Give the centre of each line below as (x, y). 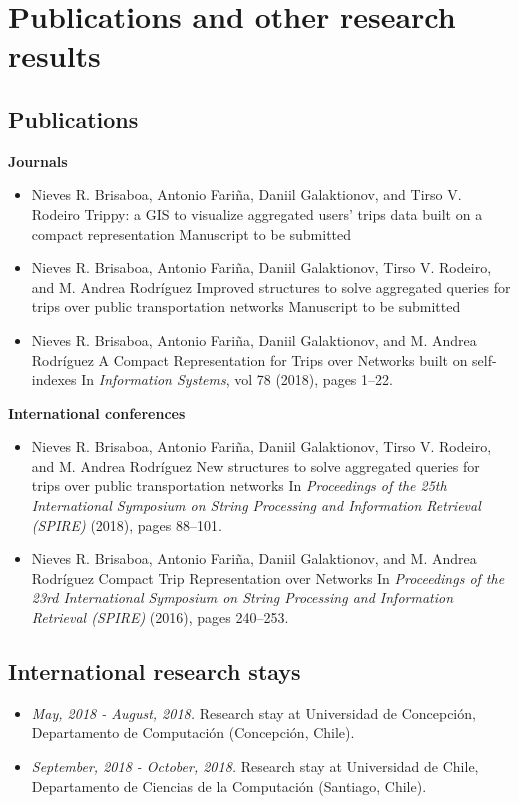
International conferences (97, 412)
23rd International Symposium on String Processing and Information (242, 597)
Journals (38, 160)
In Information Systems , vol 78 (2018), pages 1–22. (237, 379)
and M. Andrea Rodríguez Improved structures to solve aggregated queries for (271, 286)
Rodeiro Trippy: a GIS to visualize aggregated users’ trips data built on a (257, 213)
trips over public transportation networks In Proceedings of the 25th (239, 485)
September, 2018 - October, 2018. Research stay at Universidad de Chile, (255, 766)
